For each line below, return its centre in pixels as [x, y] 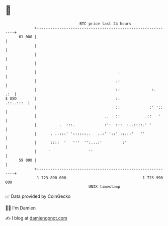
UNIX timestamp [104, 186]
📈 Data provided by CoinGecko [38, 196]
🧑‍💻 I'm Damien [21, 208]
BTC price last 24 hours [106, 24]
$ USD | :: [63, 98]
